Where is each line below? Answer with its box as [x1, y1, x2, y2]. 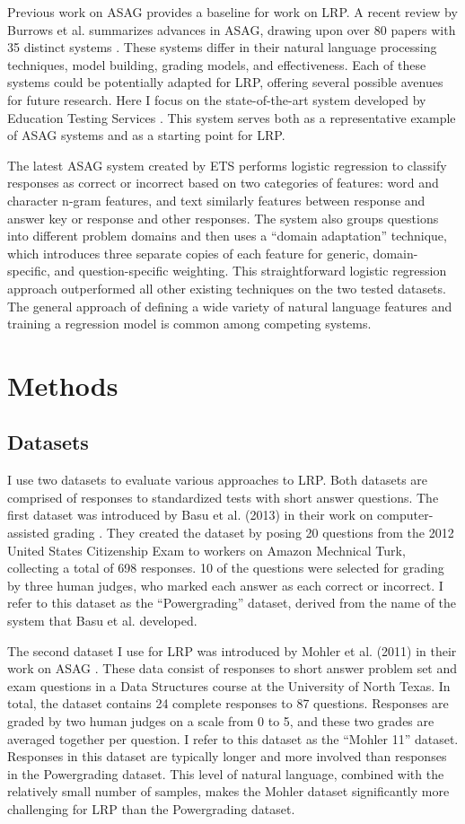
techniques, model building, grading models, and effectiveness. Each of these [7, 55, 426, 74]
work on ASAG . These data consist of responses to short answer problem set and [7, 659, 458, 678]
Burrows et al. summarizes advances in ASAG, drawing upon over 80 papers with [7, 20, 456, 39]
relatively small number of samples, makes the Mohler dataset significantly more [7, 782, 450, 801]
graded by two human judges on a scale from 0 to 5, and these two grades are [7, 711, 434, 730]
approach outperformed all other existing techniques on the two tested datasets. [7, 278, 446, 297]
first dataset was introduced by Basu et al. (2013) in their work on [7, 505, 373, 524]
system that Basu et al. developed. [7, 611, 197, 630]
